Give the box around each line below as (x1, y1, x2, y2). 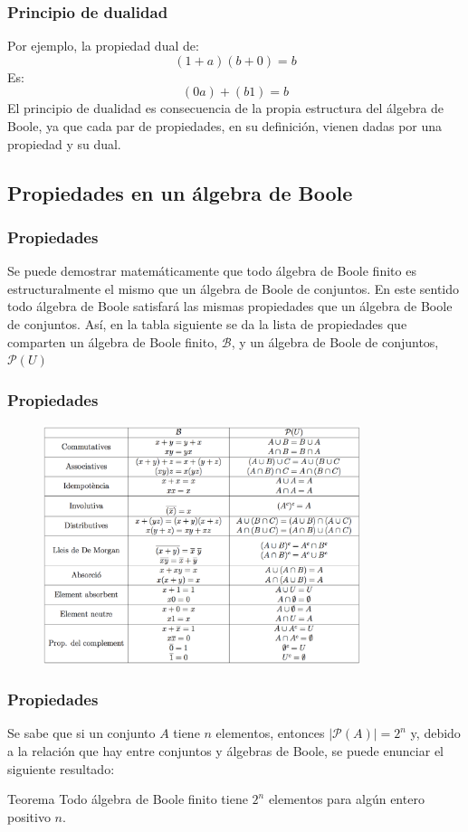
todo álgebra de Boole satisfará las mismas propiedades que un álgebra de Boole (7, 297, 453, 316)
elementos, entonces (215, 723, 325, 742)
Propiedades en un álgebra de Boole (7, 178, 353, 206)
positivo (7, 807, 51, 826)
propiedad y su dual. (7, 134, 121, 153)
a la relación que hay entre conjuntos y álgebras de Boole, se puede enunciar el (7, 741, 444, 760)
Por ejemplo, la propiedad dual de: (7, 36, 199, 55)
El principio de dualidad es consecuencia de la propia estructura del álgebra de (7, 99, 444, 118)
